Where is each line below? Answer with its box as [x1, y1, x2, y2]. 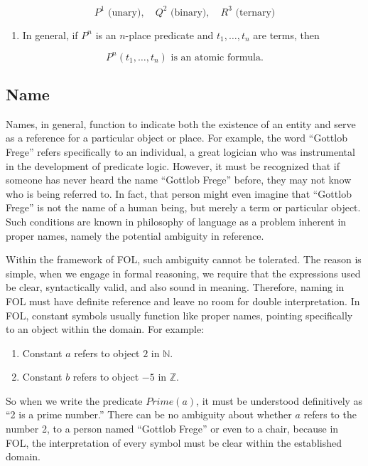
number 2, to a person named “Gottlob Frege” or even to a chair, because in [6, 421, 339, 436]
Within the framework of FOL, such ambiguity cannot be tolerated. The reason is [6, 252, 362, 267]
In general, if [22, 27, 78, 42]
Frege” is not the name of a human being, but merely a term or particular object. [6, 200, 361, 215]
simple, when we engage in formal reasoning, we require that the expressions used [6, 265, 361, 280]
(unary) [108, 7, 141, 18]
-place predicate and [125, 27, 214, 42]
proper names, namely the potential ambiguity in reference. [6, 228, 264, 243]
